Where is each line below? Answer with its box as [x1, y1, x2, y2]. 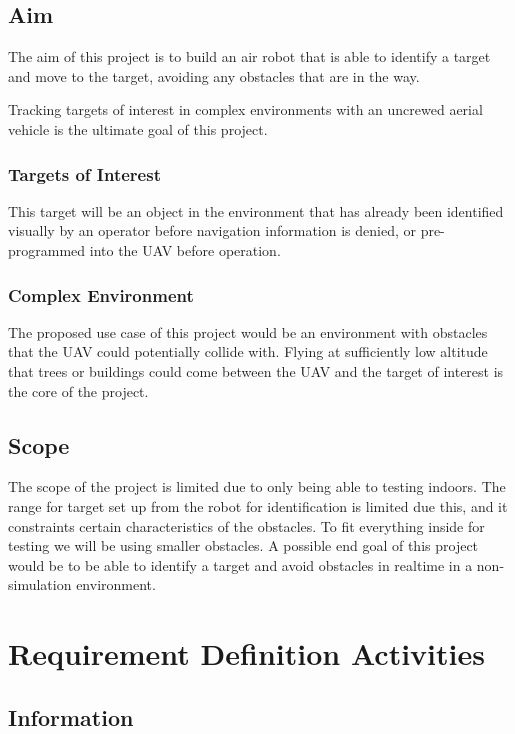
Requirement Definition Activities [8, 633, 485, 674]
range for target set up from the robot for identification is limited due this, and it [8, 495, 508, 516]
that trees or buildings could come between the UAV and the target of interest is [8, 360, 504, 381]
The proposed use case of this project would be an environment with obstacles [8, 321, 488, 342]
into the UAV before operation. [89, 239, 281, 260]
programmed [8, 239, 86, 260]
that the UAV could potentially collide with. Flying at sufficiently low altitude [8, 341, 488, 362]
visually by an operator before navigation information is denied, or [8, 220, 416, 241]
